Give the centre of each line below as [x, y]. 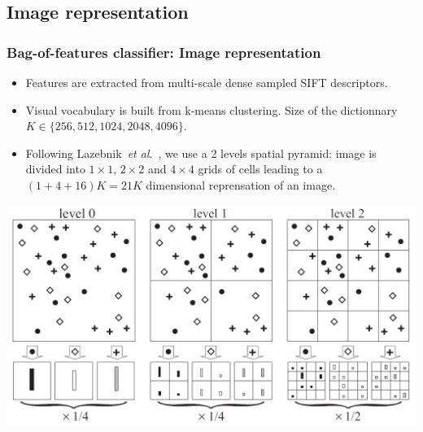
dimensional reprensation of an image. [241, 184]
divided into [55, 169]
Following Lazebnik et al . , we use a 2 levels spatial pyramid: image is [201, 153]
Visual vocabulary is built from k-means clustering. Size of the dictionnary [211, 109]
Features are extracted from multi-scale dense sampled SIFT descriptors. [207, 82]
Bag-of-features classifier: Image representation [164, 52]
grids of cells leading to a [260, 169]
